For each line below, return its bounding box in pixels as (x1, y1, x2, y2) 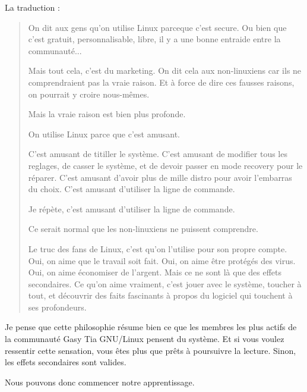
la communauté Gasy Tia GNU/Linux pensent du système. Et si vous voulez (5, 333, 284, 345)
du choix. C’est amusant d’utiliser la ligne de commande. (28, 183, 235, 195)
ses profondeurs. (28, 300, 87, 313)
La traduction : (5, 1, 60, 13)
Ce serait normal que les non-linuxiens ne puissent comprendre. (28, 222, 258, 235)
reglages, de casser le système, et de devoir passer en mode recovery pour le (28, 159, 303, 171)
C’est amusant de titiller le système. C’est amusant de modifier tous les (28, 148, 287, 160)
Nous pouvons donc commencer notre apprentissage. (5, 375, 195, 388)
